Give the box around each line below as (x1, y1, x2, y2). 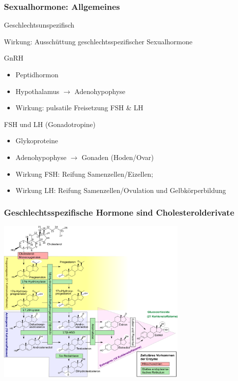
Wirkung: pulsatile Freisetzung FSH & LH (15, 102, 144, 113)
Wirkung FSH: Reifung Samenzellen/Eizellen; (15, 168, 153, 179)
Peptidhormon (15, 69, 59, 79)
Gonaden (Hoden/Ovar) (82, 152, 154, 162)
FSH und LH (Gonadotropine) (4, 119, 96, 129)
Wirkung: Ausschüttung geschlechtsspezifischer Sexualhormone (4, 36, 193, 46)
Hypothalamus (15, 86, 59, 96)
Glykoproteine (15, 135, 58, 146)
